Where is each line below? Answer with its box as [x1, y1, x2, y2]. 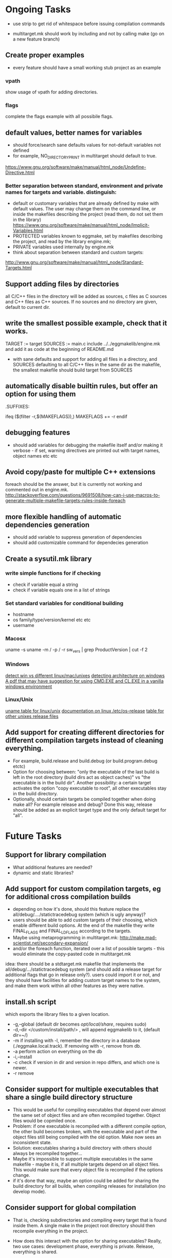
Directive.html [5, 169, 35, 175]
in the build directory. [12, 790, 58, 796]
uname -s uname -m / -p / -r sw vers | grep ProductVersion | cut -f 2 [5, 646, 148, 654]
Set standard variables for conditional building [5, 599, 124, 606]
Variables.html [12, 227, 44, 234]
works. [5, 327, 28, 336]
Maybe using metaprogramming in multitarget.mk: [12, 935, 119, 941]
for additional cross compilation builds [5, 893, 131, 901]
